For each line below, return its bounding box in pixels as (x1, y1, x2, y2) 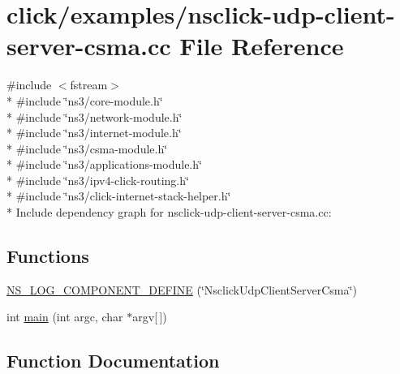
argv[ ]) (132, 308, 167, 325)
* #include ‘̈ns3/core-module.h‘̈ (6, 92, 163, 109)
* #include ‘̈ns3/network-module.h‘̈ (6, 108, 183, 125)
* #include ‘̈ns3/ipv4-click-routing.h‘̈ (6, 171, 189, 188)
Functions (6, 243, 89, 269)
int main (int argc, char (6, 308, 123, 325)
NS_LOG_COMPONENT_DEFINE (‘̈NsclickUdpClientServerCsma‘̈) (6, 281, 357, 298)
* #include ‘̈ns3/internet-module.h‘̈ (6, 124, 182, 141)
